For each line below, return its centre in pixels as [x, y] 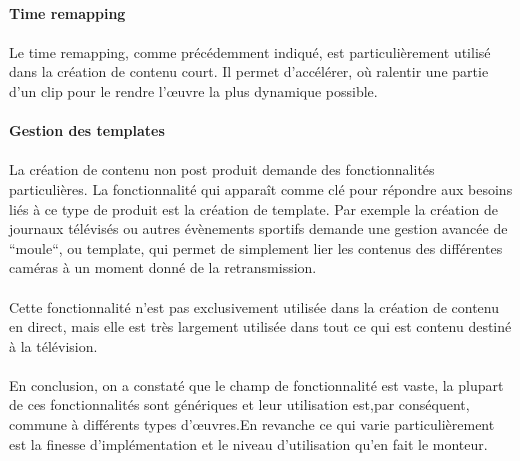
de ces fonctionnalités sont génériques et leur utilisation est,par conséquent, [239, 404]
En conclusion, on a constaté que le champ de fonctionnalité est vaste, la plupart [256, 384]
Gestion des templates [87, 130]
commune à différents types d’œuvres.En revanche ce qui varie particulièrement [252, 424]
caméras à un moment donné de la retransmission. [163, 267]
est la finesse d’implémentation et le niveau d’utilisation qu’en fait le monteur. [248, 443]
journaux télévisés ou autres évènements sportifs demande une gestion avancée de [258, 228]
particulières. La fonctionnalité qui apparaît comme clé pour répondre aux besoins [261, 188]
